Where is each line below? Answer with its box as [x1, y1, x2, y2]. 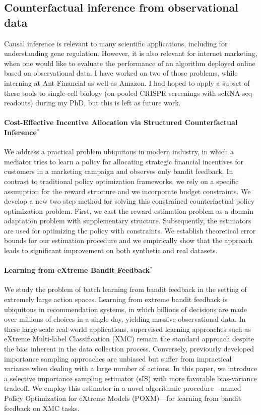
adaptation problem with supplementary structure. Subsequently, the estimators [4, 215, 251, 226]
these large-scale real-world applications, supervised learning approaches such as [4, 323, 251, 334]
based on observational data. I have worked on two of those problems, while [4, 68, 238, 78]
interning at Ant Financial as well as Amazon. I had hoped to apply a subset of [4, 77, 250, 88]
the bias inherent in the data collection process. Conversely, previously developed [4, 343, 254, 354]
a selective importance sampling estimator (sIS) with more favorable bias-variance [4, 373, 257, 383]
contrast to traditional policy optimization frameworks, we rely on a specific [4, 175, 239, 186]
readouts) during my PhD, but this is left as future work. [4, 97, 181, 108]
